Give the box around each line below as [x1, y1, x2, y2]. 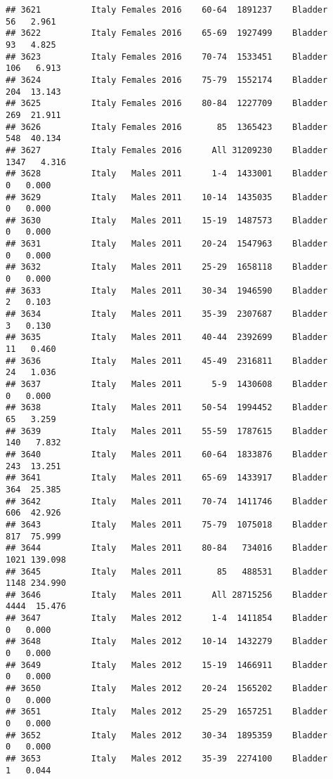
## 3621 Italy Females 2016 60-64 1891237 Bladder [6, 5, 328, 15]
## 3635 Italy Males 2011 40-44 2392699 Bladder [6, 332, 328, 343]
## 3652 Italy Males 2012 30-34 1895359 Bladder [6, 730, 328, 740]
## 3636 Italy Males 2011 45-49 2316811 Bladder [6, 355, 328, 366]
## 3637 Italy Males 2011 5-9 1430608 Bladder [6, 379, 328, 389]
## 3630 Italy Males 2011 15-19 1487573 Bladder [6, 215, 328, 225]
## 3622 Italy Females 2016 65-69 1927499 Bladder [6, 28, 328, 39]
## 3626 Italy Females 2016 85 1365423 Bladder [6, 122, 328, 132]
